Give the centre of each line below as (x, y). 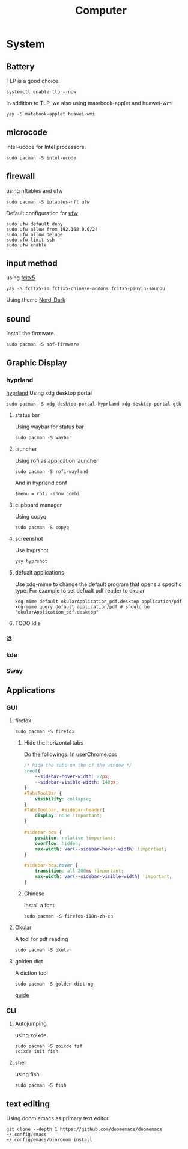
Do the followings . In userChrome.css (70, 754)
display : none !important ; (69, 816)
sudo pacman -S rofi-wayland (51, 471)
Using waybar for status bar (49, 427)
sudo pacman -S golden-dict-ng (54, 984)
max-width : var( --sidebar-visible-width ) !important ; (104, 877)
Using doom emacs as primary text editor (58, 1118)
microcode (27, 133)
